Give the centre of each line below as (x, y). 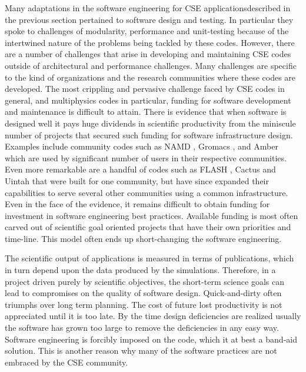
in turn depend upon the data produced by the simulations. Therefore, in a (140, 270)
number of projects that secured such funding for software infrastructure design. (149, 134)
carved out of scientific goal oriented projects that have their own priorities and (148, 227)
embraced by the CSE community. (66, 362)
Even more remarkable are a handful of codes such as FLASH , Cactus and (140, 169)
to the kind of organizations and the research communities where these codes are (150, 77)
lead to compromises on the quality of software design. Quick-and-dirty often (143, 293)
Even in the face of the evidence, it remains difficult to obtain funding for (137, 204)
